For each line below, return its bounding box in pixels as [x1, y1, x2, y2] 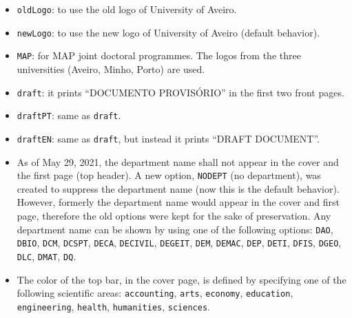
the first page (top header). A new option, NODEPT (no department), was [17, 168, 321, 182]
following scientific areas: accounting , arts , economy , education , [17, 286, 293, 300]
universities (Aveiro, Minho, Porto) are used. [17, 61, 205, 76]
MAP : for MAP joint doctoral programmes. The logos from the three [17, 48, 301, 63]
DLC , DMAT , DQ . [17, 248, 76, 263]
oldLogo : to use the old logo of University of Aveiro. [17, 2, 237, 16]
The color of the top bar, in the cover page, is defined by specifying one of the [17, 272, 346, 286]
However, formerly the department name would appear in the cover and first [17, 195, 340, 209]
